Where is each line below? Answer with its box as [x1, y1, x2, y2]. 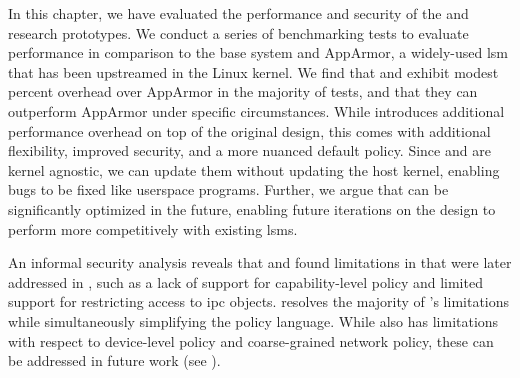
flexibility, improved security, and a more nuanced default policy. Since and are [8, 140, 491, 161]
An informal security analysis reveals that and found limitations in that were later [8, 252, 512, 273]
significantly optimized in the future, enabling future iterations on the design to [8, 198, 496, 219]
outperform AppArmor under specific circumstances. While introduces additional [8, 100, 505, 121]
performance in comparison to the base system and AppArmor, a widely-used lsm [8, 42, 508, 63]
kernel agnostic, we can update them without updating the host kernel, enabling [8, 159, 500, 180]
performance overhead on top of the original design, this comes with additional [8, 120, 491, 141]
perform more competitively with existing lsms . [8, 218, 298, 239]
